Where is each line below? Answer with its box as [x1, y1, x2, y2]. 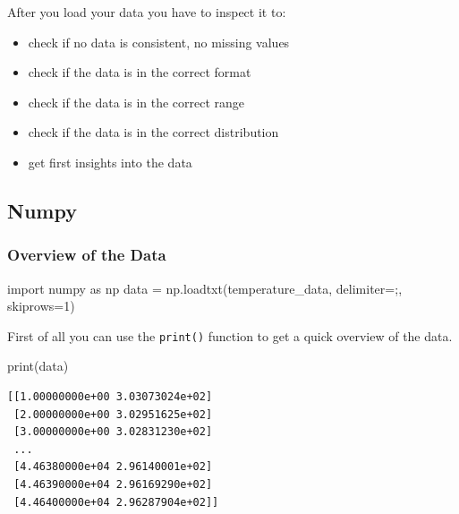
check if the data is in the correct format [28, 63, 251, 81]
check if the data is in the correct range [28, 92, 245, 111]
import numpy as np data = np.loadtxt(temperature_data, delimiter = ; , [7, 278, 403, 297]
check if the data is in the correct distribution [28, 123, 279, 141]
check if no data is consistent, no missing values [28, 32, 290, 51]
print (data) [7, 356, 69, 375]
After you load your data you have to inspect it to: [7, 3, 286, 21]
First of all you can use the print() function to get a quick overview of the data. [7, 326, 453, 345]
